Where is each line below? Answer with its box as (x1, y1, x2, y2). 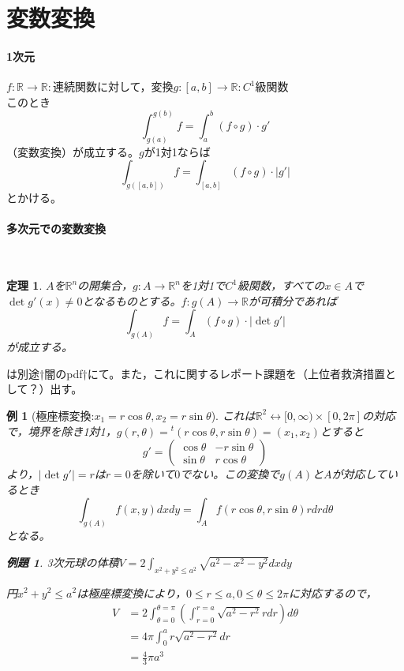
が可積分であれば (249, 292, 337, 309)
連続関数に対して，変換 (52, 78, 174, 95)
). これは (211, 407, 256, 423)
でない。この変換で (180, 466, 280, 482)
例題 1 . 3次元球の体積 (6, 553, 119, 570)
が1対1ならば (144, 143, 211, 159)
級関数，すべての (237, 277, 325, 294)
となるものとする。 (82, 292, 181, 309)
